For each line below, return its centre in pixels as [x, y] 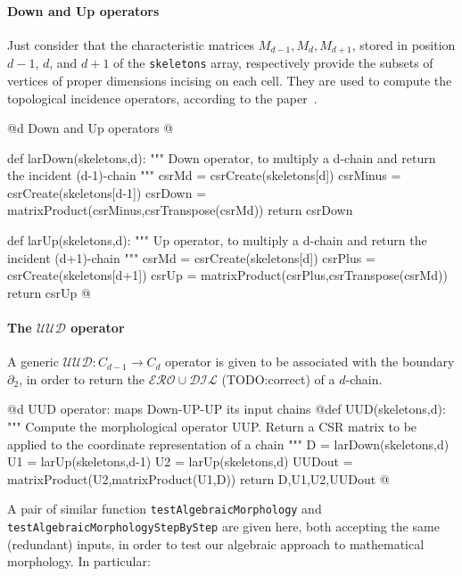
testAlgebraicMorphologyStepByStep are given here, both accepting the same [223, 527]
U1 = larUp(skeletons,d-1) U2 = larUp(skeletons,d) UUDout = [180, 461]
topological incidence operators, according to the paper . [162, 98]
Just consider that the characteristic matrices [131, 44]
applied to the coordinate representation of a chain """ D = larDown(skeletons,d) [228, 444]
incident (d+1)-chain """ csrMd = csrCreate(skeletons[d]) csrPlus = [191, 257]
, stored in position [404, 44]
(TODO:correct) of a [278, 379]
